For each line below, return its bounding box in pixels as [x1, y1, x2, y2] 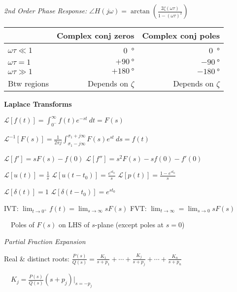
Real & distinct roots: [4, 253, 69, 263]
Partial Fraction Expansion [4, 236, 86, 247]
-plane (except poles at [95, 219, 164, 230]
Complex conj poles [142, 30, 220, 41]
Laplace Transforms [4, 99, 72, 109]
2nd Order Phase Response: [4, 5, 87, 15]
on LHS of [59, 219, 90, 230]
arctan [130, 8, 150, 15]
